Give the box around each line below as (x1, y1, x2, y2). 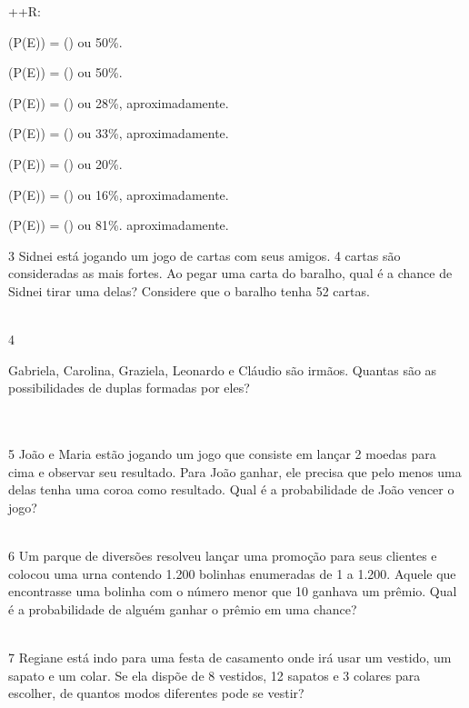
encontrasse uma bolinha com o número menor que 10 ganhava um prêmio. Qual (8, 582, 457, 601)
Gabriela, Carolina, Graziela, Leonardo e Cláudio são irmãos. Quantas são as (8, 360, 437, 379)
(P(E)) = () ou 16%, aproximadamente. (8, 184, 229, 204)
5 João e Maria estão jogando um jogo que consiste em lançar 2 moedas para (8, 444, 436, 464)
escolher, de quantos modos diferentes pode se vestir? (8, 683, 304, 703)
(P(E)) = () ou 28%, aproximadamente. (8, 93, 229, 112)
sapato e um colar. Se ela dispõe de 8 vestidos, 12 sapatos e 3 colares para (8, 665, 421, 684)
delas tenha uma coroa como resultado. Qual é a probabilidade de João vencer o (8, 480, 454, 499)
